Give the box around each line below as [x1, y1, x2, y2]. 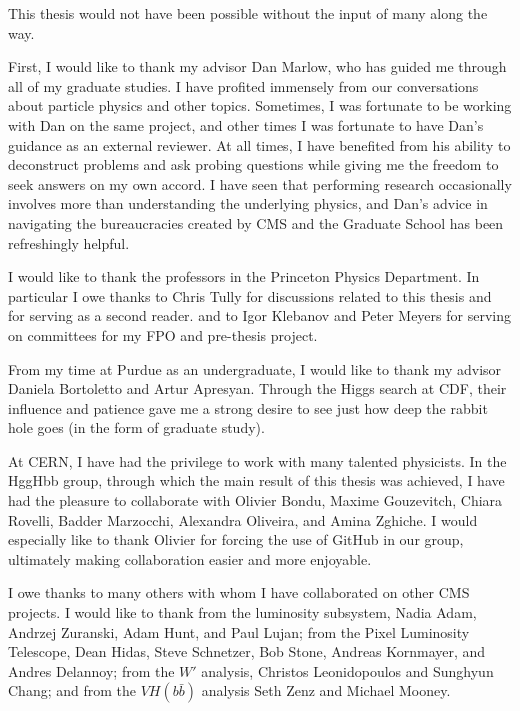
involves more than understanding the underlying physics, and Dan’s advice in [8, 193, 488, 214]
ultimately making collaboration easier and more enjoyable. [8, 548, 372, 569]
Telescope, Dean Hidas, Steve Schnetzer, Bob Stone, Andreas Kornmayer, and [8, 641, 486, 662]
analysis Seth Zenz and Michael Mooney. [201, 680, 451, 701]
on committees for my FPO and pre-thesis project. [8, 324, 318, 345]
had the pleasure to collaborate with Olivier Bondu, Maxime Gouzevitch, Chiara [8, 490, 503, 511]
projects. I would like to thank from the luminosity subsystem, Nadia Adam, [8, 602, 477, 623]
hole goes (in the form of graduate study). [8, 417, 265, 438]
